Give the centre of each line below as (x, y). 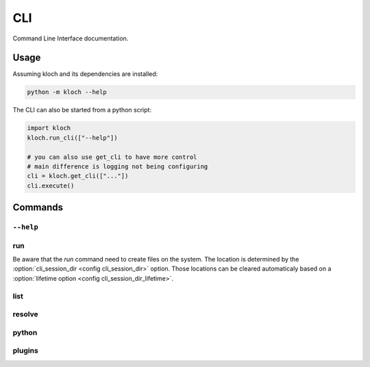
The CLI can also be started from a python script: (82, 110)
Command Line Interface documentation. (71, 38)
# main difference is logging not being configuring (118, 166)
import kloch (49, 128)
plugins (26, 351)
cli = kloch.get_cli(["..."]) (78, 176)
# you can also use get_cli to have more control (112, 157)
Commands (38, 208)
